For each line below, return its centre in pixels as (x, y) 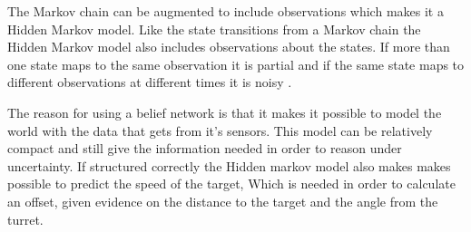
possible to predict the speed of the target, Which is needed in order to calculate (231, 184)
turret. (25, 219)
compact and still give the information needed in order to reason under (205, 148)
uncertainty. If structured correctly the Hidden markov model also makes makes (229, 165)
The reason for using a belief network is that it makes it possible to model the (225, 112)
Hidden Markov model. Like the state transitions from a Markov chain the (214, 29)
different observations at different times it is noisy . (150, 82)
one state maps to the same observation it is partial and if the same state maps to (236, 64)
